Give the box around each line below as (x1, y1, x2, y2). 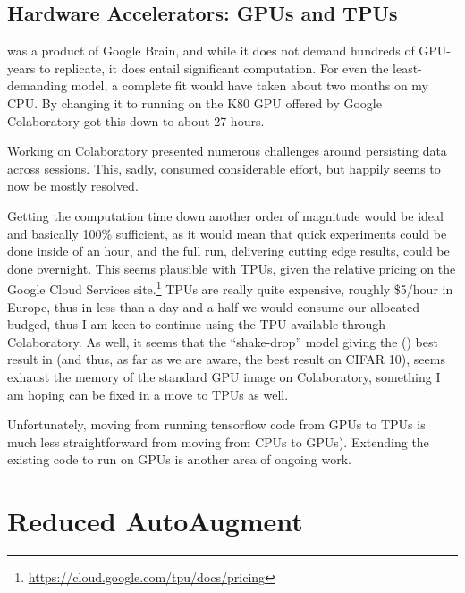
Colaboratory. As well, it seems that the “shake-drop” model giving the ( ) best (7, 332, 438, 351)
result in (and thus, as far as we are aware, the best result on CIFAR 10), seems (7, 350, 445, 369)
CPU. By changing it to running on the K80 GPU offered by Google (7, 93, 382, 112)
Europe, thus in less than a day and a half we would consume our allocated (7, 297, 420, 316)
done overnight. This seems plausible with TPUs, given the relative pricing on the (7, 258, 456, 277)
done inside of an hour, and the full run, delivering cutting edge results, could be (7, 241, 450, 260)
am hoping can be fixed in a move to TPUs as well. (7, 385, 289, 403)
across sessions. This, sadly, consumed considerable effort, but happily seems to (7, 158, 441, 177)
